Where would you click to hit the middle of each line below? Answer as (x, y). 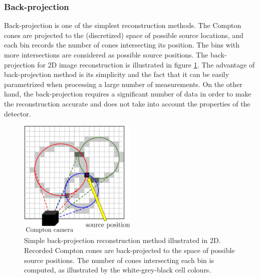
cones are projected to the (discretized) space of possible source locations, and (124, 35)
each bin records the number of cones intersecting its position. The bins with (122, 45)
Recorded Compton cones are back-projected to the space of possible (129, 250)
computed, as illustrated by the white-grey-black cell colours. (118, 270)
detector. (18, 113)
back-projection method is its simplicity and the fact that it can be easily (117, 74)
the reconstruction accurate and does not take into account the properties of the (127, 103)
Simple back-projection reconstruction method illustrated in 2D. (122, 240)
